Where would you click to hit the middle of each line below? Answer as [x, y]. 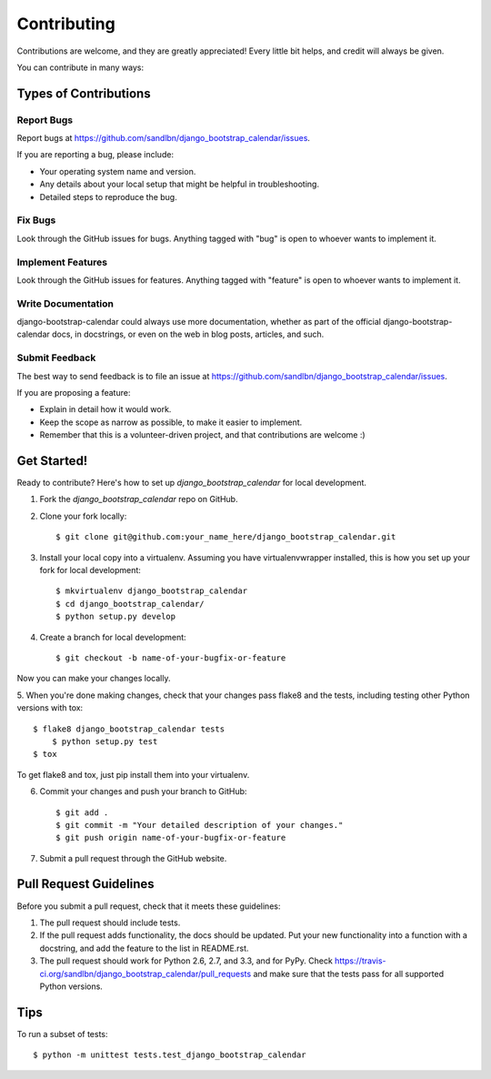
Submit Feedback [56, 358]
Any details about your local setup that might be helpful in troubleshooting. [180, 184]
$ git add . [82, 812]
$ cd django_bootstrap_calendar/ [130, 604]
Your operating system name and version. [118, 171]
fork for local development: [90, 570]
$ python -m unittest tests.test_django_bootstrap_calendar [170, 1055]
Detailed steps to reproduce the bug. [108, 197]
